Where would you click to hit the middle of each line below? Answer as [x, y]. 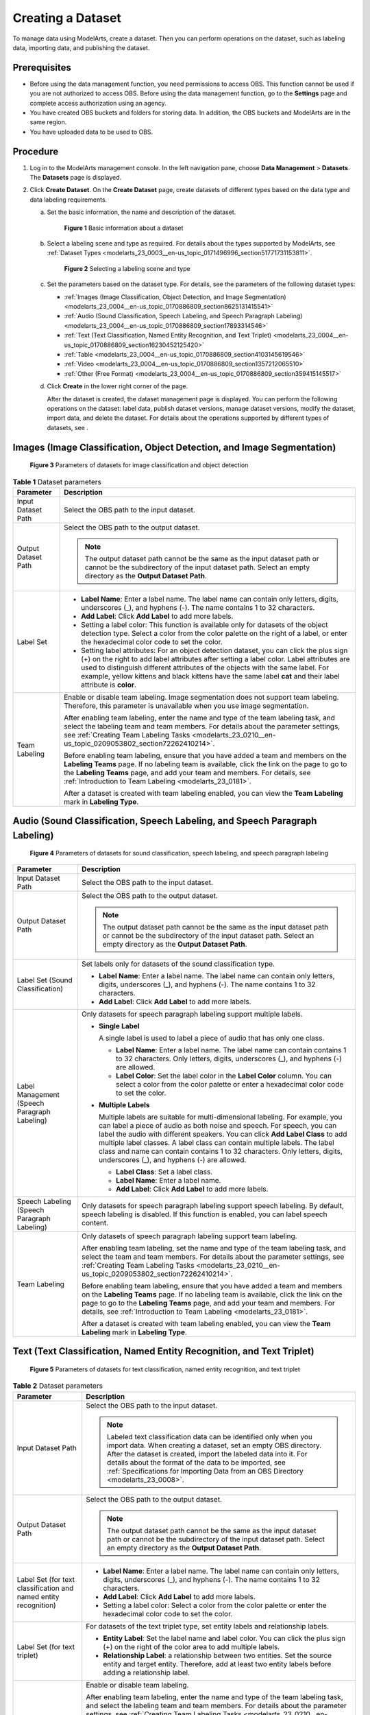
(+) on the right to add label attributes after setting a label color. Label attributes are [215, 659]
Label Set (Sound [45, 980]
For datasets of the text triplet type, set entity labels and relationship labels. [207, 1626]
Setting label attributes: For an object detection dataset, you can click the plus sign [214, 650]
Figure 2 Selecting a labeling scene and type [127, 268]
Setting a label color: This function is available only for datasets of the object [205, 624]
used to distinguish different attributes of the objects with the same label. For [205, 667]
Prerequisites [42, 68]
